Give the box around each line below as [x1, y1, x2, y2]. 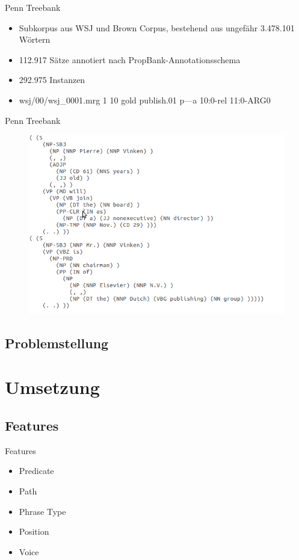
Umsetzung [5, 375, 100, 399]
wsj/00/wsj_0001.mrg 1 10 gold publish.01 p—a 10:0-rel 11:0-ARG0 [19, 93, 271, 106]
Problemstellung [5, 333, 109, 352]
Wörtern [19, 33, 51, 46]
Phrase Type [19, 505, 66, 517]
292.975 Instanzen [19, 73, 85, 86]
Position [19, 525, 49, 538]
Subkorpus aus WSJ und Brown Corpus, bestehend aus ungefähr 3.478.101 [19, 21, 295, 34]
